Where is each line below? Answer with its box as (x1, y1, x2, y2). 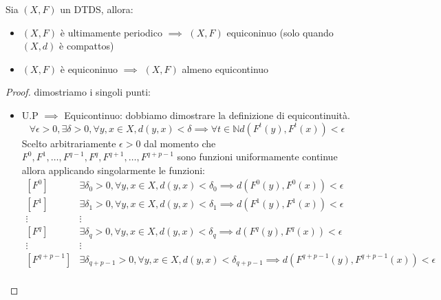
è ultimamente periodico (60, 25, 162, 39)
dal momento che (144, 136, 216, 150)
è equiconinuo (60, 61, 118, 76)
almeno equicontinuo (182, 61, 269, 76)
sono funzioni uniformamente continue (177, 149, 338, 164)
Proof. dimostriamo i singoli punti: (6, 85, 151, 99)
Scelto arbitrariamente (21, 136, 116, 150)
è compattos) (59, 39, 114, 53)
